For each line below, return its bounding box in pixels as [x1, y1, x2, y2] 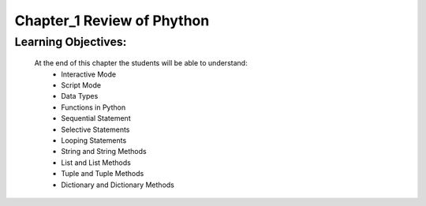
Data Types [61, 92, 99, 101]
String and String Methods [61, 147, 147, 156]
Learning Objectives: [14, 35, 127, 49]
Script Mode [61, 80, 102, 90]
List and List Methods [61, 158, 132, 167]
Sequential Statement [61, 114, 131, 123]
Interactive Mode [61, 69, 117, 79]
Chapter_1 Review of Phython [14, 12, 210, 29]
